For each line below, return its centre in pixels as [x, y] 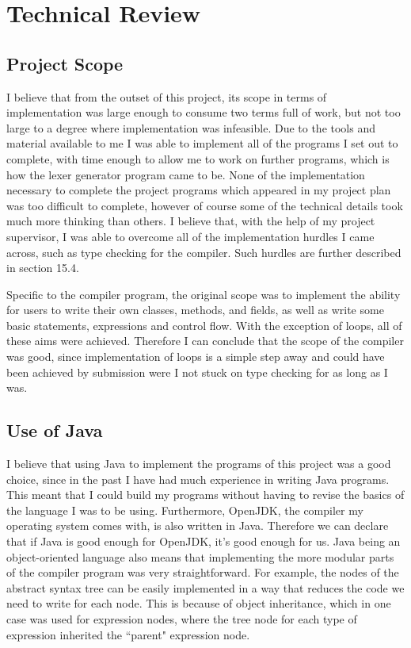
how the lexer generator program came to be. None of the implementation [186, 174]
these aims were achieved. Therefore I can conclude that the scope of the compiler [205, 341]
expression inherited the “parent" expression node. [128, 634]
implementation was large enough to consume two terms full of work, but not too [204, 112]
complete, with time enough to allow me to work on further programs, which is [198, 158]
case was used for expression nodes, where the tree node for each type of [182, 619]
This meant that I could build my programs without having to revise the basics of [205, 495]
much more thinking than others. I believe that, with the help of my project [191, 221]
